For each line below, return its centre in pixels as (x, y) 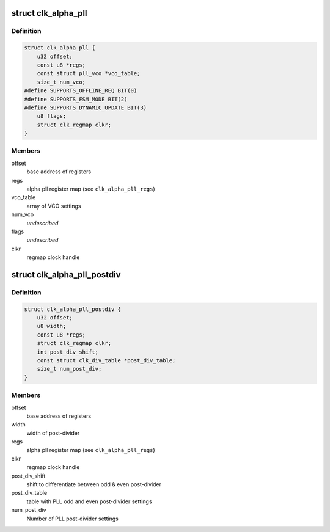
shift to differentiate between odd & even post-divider (94, 484)
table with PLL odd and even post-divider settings (89, 501)
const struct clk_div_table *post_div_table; (106, 361)
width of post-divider (53, 433)
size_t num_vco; (61, 82)
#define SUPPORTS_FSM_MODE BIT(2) (76, 99)
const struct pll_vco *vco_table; (89, 74)
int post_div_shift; (68, 352)
